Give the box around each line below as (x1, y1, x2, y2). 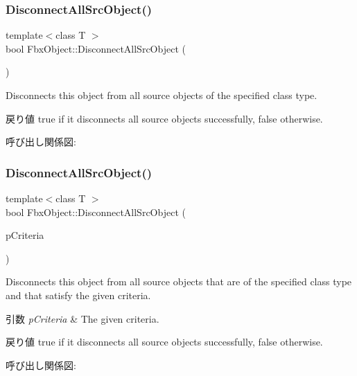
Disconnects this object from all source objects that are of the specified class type (6, 274, 352, 289)
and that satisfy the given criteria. (6, 287, 151, 302)
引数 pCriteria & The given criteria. (6, 311, 159, 325)
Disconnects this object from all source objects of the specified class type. (6, 88, 317, 102)
